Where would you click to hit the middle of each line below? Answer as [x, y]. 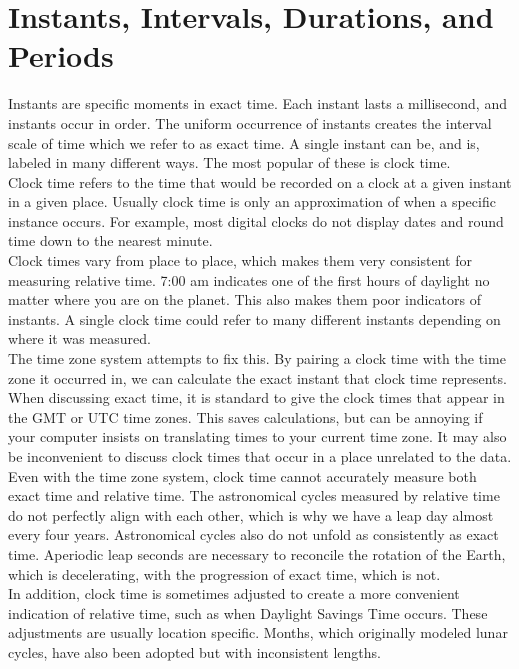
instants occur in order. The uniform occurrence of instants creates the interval [250, 122]
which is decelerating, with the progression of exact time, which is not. [224, 573]
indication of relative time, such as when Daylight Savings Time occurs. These [248, 612]
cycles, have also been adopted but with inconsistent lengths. [194, 651]
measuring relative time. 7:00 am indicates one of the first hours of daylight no [249, 279]
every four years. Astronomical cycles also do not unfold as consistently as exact [253, 534]
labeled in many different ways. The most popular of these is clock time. [229, 162]
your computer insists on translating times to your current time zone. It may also [257, 436]
